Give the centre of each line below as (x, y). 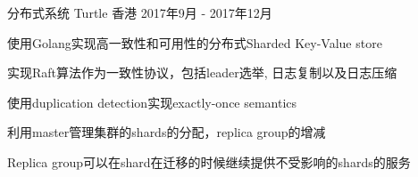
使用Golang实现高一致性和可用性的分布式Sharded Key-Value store (195, 42)
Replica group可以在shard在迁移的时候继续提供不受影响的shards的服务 (209, 161)
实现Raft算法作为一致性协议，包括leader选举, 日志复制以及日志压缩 (202, 72)
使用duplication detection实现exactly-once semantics (152, 102)
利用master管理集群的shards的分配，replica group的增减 (167, 132)
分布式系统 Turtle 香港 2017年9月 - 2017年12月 (140, 12)
